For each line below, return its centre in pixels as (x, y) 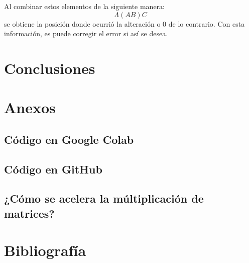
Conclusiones (50, 68)
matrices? (29, 213)
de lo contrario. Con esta (207, 23)
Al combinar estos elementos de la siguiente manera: (84, 6)
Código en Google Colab (69, 139)
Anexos (30, 107)
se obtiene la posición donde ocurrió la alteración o (82, 23)
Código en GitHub (53, 169)
